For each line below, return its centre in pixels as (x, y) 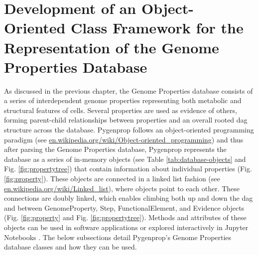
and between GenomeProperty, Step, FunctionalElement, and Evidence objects (124, 207)
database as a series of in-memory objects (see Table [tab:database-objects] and (125, 159)
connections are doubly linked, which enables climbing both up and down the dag (129, 198)
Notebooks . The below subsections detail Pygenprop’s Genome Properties (118, 237)
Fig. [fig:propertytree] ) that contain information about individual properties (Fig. (128, 169)
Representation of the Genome (112, 47)
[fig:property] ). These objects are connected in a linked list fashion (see (112, 179)
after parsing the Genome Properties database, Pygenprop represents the (115, 149)
